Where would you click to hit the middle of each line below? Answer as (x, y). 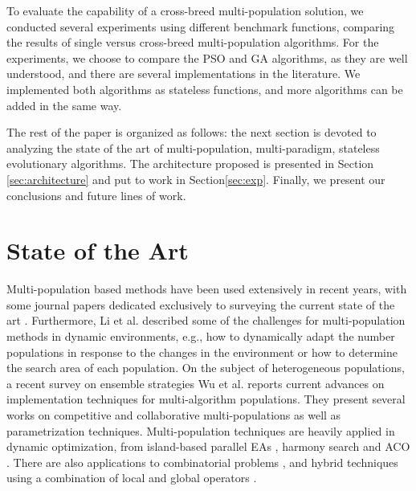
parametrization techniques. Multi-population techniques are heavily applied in (201, 430)
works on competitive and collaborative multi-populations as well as (174, 415)
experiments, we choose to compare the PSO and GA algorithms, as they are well (207, 57)
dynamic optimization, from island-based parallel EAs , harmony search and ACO (208, 446)
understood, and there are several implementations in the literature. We (184, 74)
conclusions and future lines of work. (96, 195)
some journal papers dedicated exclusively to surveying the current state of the (201, 304)
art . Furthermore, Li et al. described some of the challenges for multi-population (206, 320)
